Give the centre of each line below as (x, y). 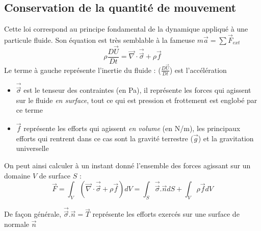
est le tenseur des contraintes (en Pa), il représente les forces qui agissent (137, 90)
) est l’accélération (198, 70)
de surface (55, 175)
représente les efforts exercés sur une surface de (166, 214)
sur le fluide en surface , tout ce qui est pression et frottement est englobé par (137, 100)
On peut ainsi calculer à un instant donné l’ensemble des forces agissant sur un (127, 165)
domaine (17, 175)
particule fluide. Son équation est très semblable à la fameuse (100, 40)
